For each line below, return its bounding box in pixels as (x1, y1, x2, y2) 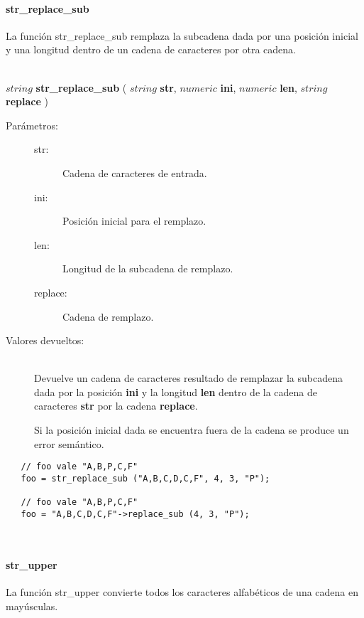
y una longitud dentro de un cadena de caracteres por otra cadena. (6, 42, 297, 57)
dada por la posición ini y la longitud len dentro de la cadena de (34, 384, 317, 399)
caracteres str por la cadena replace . (34, 398, 198, 413)
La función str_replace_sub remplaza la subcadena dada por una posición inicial (6, 28, 358, 43)
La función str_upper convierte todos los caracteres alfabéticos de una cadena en (6, 584, 358, 599)
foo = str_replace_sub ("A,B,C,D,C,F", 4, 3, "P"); (21, 473, 270, 484)
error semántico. (34, 436, 104, 451)
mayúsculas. (6, 598, 58, 613)
